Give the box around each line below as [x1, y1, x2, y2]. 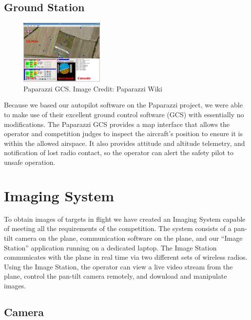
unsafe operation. [4, 157, 56, 167]
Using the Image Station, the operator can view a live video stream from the [4, 261, 233, 271]
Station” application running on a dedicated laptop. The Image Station [4, 242, 217, 252]
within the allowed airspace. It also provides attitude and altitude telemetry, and [4, 138, 245, 148]
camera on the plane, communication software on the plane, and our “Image [15, 232, 243, 243]
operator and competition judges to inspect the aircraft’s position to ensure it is [4, 128, 243, 139]
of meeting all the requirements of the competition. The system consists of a [4, 223, 232, 233]
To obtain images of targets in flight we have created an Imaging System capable [4, 213, 246, 224]
